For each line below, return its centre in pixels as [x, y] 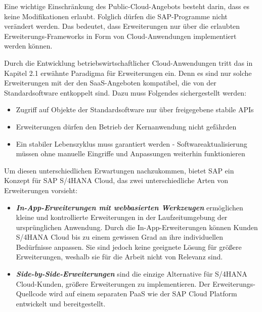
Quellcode [31, 294]
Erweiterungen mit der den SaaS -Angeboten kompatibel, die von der [110, 83]
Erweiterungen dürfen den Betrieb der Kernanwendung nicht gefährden [126, 126]
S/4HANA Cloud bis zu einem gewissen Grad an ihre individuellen [119, 237]
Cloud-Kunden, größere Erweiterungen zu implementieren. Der [113, 283]
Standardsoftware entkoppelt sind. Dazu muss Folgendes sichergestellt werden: [125, 92]
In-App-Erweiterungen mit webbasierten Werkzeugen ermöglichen [129, 207]
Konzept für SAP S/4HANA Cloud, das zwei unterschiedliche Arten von [116, 180]
